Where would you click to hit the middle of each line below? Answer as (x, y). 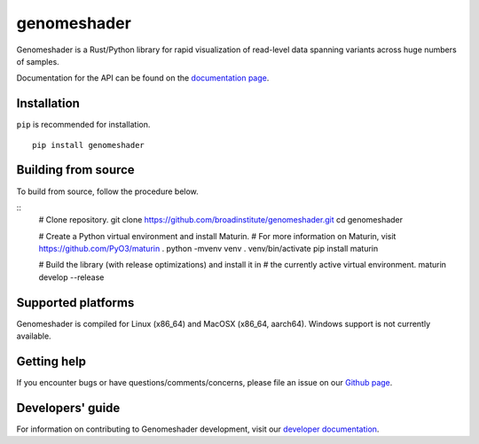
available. (34, 336)
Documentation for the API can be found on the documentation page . (143, 78)
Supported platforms (75, 303)
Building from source (75, 170)
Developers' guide (68, 408)
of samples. (38, 61)
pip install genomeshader (89, 145)
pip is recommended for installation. (83, 125)
